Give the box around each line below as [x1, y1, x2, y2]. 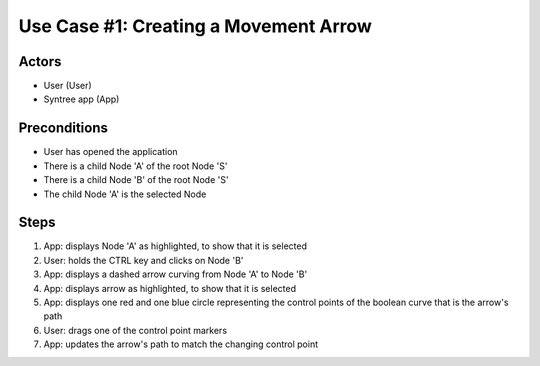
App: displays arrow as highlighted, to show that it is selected [43, 282, 297, 294]
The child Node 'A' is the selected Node [43, 188, 207, 200]
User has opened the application [43, 146, 179, 158]
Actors [18, 53, 62, 70]
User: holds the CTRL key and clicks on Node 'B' [43, 254, 244, 266]
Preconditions [18, 120, 109, 137]
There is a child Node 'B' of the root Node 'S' [43, 174, 229, 186]
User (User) [43, 80, 92, 92]
